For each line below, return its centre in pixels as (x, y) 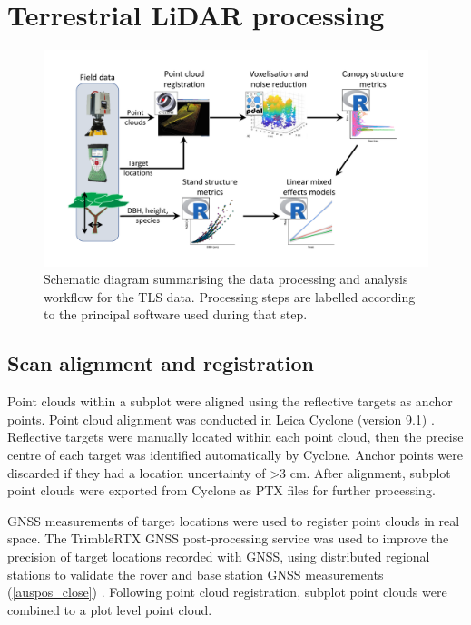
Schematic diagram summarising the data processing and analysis (226, 279)
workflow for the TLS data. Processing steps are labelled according (230, 296)
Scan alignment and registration (161, 363)
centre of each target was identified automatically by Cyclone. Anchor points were (235, 454)
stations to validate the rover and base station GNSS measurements (196, 574)
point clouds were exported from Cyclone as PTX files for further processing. (221, 490)
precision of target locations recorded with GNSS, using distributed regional (219, 556)
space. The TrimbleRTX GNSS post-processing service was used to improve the (228, 538)
